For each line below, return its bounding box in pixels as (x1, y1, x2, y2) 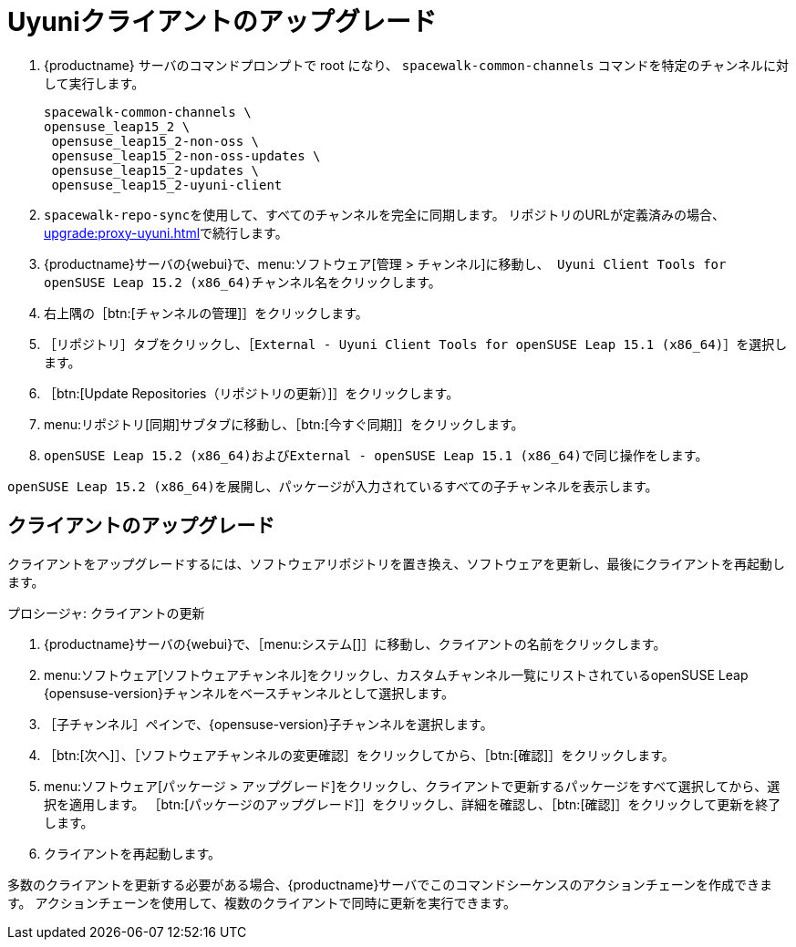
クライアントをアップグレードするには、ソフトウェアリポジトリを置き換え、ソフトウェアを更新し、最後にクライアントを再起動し (7, 555, 785, 571)
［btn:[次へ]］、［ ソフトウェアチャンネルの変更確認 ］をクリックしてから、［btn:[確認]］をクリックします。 (44, 746, 675, 763)
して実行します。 (44, 75, 145, 91)
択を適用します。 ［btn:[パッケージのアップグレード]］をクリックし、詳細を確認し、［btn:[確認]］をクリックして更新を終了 (44, 796, 781, 812)
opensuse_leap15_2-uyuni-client (51, 177, 283, 192)
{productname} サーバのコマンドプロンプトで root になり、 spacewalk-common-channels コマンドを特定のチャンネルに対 (44, 57, 790, 73)
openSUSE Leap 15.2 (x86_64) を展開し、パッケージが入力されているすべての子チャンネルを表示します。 (7, 478, 658, 494)
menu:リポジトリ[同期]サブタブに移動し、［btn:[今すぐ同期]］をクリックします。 (44, 416, 524, 432)
